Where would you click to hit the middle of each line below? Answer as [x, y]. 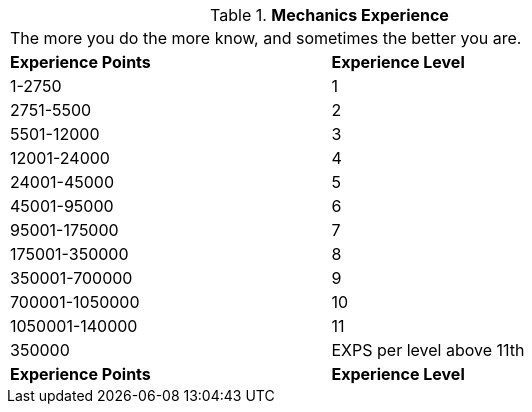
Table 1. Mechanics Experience [329, 15]
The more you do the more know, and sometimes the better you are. [266, 38]
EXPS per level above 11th [428, 350]
